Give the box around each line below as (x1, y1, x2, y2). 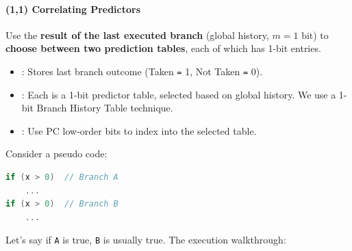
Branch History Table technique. (36, 101, 173, 115)
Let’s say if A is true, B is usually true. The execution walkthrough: (5, 233, 286, 247)
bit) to (301, 27, 329, 42)
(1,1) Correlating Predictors (5, 1, 141, 16)
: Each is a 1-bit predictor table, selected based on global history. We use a (21, 87, 336, 101)
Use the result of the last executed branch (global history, (5, 27, 269, 42)
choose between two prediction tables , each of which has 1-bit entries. (5, 41, 321, 55)
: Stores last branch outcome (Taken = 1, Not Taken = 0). (21, 64, 263, 78)
